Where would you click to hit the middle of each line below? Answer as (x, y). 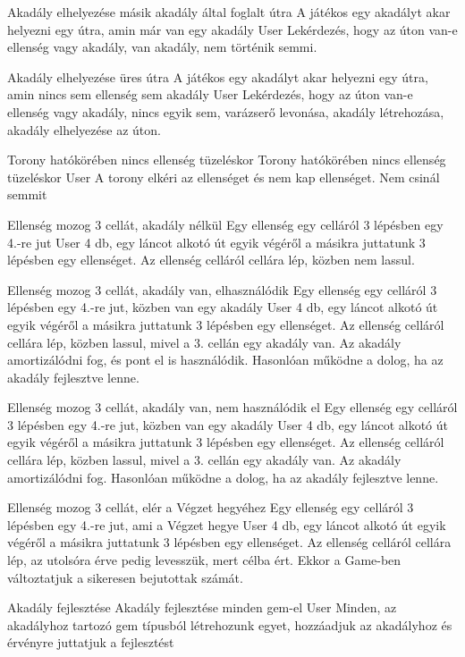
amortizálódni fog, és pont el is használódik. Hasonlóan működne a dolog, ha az (225, 360)
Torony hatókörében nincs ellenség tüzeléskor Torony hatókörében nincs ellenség (227, 160)
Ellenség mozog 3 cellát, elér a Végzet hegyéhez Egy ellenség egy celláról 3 (211, 507)
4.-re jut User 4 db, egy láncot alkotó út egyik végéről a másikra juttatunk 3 (216, 242)
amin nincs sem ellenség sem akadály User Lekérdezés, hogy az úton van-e (210, 94)
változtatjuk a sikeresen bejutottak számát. (125, 577)
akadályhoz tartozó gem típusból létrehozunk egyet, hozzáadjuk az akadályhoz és (230, 624)
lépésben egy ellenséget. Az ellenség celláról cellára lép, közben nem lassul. (211, 260)
